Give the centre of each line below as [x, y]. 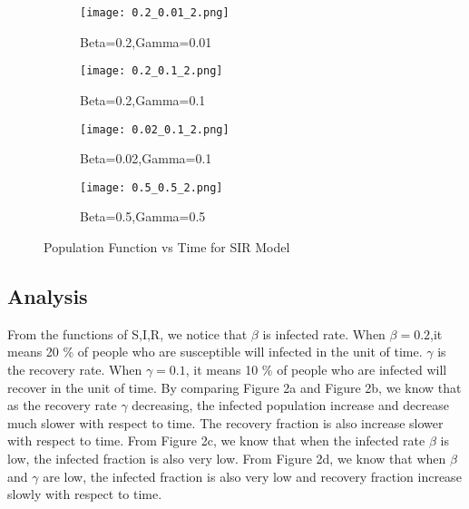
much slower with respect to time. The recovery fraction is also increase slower [225, 422]
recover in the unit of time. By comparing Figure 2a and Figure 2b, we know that [234, 387]
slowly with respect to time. [85, 494]
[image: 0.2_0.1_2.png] [151, 71]
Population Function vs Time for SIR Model [167, 247]
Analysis [48, 295]
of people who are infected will [362, 369]
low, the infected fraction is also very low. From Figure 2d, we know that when [227, 458]
